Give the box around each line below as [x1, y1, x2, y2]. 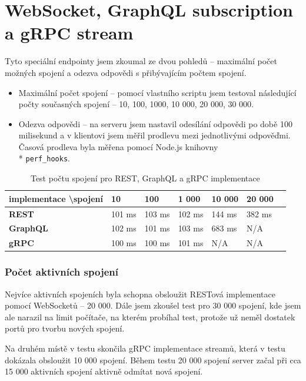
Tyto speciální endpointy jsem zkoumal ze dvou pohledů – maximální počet [5, 55, 277, 67]
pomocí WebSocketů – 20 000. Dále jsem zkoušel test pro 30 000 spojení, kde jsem [5, 299, 301, 312]
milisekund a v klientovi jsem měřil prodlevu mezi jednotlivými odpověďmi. [18, 129, 291, 141]
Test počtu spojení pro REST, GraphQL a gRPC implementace [30, 172, 260, 184]
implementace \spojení [9, 192, 103, 204]
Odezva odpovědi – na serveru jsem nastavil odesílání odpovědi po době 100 [18, 117, 292, 130]
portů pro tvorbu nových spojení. [5, 322, 125, 334]
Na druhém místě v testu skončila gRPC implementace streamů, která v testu [5, 342, 285, 354]
